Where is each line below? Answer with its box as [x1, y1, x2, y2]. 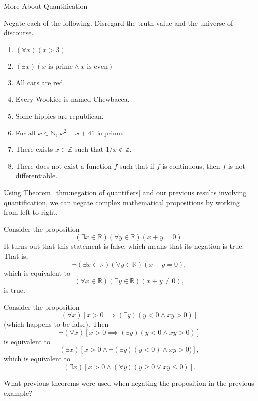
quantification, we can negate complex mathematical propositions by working [4, 197, 240, 207]
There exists [15, 144, 53, 154]
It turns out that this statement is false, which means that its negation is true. [4, 241, 244, 251]
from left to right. [4, 207, 58, 217]
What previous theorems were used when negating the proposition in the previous [4, 378, 254, 388]
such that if [119, 160, 154, 171]
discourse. [4, 27, 34, 38]
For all [15, 127, 36, 137]
